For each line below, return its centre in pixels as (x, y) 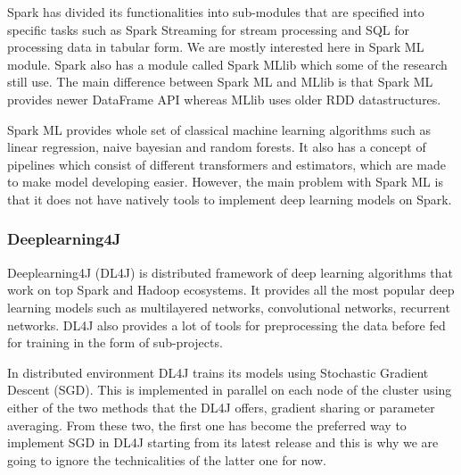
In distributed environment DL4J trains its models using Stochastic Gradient (218, 372)
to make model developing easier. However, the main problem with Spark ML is (225, 182)
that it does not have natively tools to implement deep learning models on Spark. (230, 199)
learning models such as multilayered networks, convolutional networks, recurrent (229, 307)
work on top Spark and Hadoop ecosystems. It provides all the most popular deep (231, 290)
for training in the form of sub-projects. (115, 342)
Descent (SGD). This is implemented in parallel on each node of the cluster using (230, 390)
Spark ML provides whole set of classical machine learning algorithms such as (219, 129)
